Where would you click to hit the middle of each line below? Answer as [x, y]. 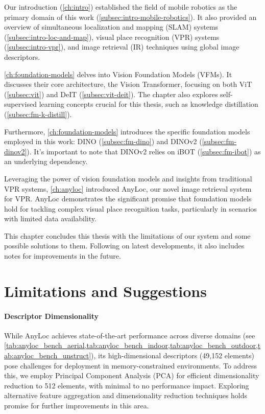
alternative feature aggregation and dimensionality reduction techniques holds [126, 395]
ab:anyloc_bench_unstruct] [48, 355]
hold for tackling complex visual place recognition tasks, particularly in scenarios [130, 208]
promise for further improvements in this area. [77, 405]
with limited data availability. [50, 218]
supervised [20, 104]
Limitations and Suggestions [105, 291]
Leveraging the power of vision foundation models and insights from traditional [128, 178]
